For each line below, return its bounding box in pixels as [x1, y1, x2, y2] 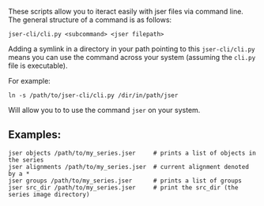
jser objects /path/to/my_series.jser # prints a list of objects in [8, 149, 257, 157]
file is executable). [8, 61, 69, 70]
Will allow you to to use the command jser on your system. [8, 106, 201, 114]
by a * [8, 170, 30, 178]
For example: [8, 77, 51, 85]
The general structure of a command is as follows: [8, 15, 172, 24]
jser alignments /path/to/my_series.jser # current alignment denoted [8, 163, 249, 170]
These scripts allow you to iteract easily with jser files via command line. [8, 7, 243, 16]
